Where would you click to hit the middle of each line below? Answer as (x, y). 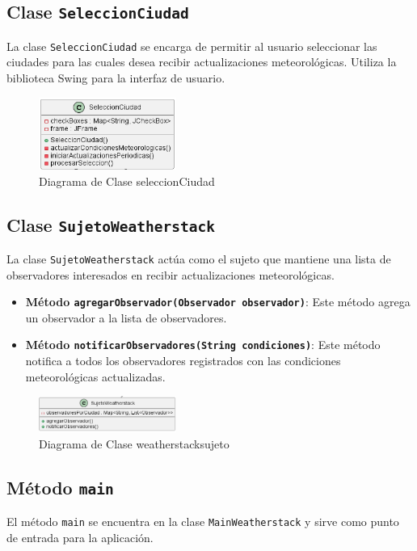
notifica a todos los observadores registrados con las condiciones (183, 361)
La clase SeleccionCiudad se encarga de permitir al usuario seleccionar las (192, 46)
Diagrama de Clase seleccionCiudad (127, 181)
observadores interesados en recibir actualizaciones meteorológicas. (171, 274)
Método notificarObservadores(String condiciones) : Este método (203, 345)
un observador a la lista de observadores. (126, 317)
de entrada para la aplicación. (80, 537)
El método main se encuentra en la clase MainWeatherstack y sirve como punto (203, 521)
